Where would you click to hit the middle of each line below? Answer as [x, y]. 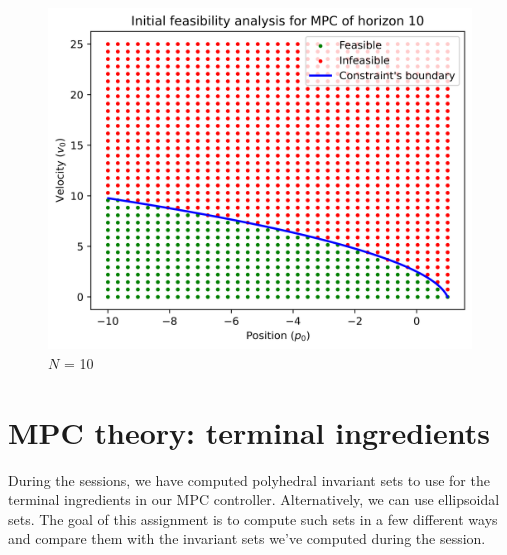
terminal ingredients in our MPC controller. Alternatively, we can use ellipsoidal [254, 499]
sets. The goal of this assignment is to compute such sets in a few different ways [253, 518]
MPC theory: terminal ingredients [249, 431]
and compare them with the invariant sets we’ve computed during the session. [247, 538]
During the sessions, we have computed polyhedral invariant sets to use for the [249, 479]
